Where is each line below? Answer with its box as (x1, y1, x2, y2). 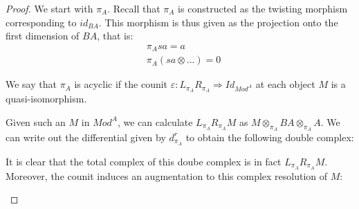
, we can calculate (117, 114, 193, 129)
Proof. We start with (6, 1, 93, 15)
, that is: (97, 28, 134, 43)
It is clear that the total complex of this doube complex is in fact (6, 154, 282, 168)
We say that (6, 77, 57, 91)
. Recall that (107, 1, 160, 15)
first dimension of (6, 28, 80, 43)
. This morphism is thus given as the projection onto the (98, 15, 338, 29)
